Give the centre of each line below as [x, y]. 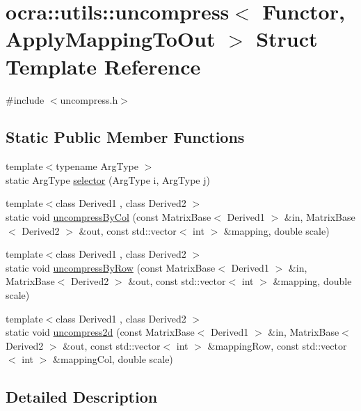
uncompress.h [89, 99]
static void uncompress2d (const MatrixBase [100, 332]
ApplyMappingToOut [111, 39]
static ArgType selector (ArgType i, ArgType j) [108, 179]
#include [25, 99]
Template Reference [103, 66]
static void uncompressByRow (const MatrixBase [111, 267]
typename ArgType [97, 166]
